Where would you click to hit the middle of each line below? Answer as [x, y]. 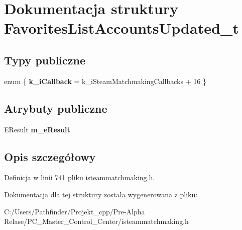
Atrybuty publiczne [56, 108]
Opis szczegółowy [50, 156]
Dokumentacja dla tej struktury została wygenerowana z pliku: [101, 194]
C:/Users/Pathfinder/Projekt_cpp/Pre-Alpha [75, 211]
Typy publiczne [45, 60]
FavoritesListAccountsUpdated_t [122, 28]
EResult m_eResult [37, 129]
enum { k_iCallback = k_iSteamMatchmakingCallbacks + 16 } [105, 81]
